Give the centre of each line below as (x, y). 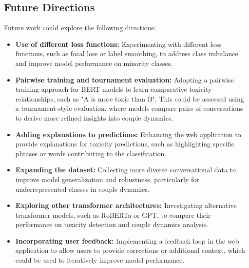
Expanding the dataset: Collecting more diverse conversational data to (126, 170)
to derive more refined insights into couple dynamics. (94, 117)
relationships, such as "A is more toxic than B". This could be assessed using (130, 98)
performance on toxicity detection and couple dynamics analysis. (112, 224)
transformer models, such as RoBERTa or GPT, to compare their (113, 215)
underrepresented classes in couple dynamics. (82, 189)
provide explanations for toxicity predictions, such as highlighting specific (125, 144)
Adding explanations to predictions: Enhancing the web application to (128, 134)
